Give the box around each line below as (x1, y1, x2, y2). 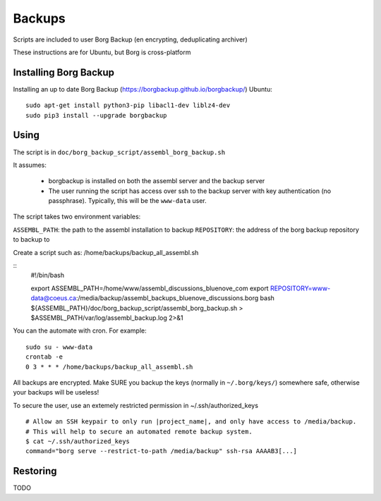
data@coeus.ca (30, 294, 77, 302)
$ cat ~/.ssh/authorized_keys (25, 437, 131, 445)
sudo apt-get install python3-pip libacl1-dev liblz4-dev (25, 101, 231, 109)
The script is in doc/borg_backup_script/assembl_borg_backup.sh (13, 148, 226, 156)
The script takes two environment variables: (13, 212, 141, 221)
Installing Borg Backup (13, 66, 115, 78)
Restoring (13, 465, 57, 477)
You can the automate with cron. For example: (13, 326, 147, 335)
